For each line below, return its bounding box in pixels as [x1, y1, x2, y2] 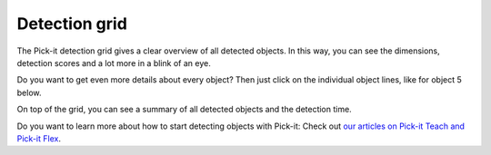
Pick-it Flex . [16, 132, 61, 144]
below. [16, 87, 42, 98]
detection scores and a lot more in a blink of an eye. [16, 57, 211, 68]
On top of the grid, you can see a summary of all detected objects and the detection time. [16, 104, 352, 115]
